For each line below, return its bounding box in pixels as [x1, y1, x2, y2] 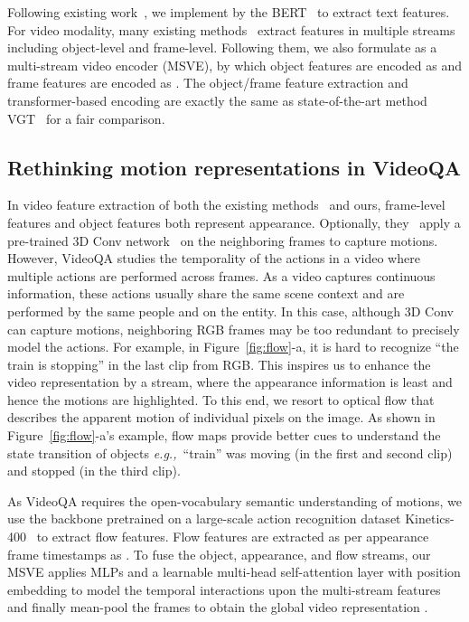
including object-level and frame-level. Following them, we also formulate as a [7, 38, 437, 57]
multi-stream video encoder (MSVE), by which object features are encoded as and [7, 55, 463, 74]
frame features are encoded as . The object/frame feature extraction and [7, 73, 408, 92]
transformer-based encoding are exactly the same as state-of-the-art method [7, 90, 427, 109]
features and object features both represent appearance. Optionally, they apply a [7, 212, 461, 231]
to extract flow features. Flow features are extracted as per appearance [36, 527, 429, 546]
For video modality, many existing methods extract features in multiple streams [7, 20, 455, 39]
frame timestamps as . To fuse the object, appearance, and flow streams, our [7, 544, 431, 563]
